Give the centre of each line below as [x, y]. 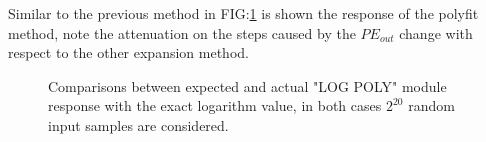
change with [436, 32]
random [431, 105]
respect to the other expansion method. [128, 52]
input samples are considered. [138, 124]
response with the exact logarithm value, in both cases [215, 105]
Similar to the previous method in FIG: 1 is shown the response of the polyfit [243, 13]
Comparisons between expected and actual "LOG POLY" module [247, 85]
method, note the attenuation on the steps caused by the [182, 32]
